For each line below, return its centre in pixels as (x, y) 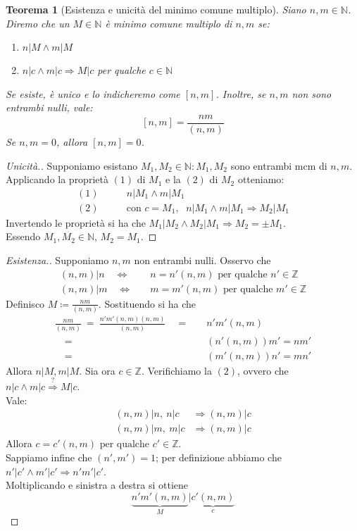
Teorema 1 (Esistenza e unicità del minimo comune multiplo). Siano (156, 9)
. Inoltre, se (241, 93)
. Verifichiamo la (176, 370)
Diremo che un (38, 23)
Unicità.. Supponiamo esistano (72, 165)
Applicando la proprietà (57, 179)
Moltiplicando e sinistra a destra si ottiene (97, 485)
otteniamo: (261, 179)
